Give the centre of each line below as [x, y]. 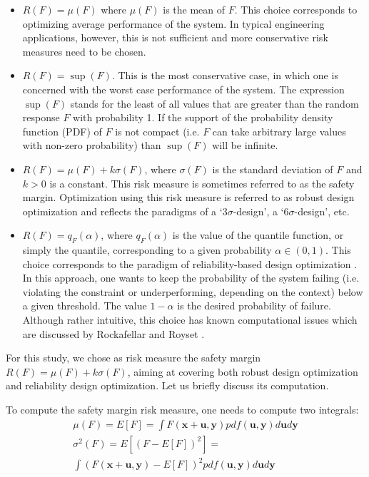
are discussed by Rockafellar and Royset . [113, 333]
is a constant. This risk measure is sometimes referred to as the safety [202, 183]
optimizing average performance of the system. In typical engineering [173, 23]
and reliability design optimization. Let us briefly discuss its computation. [167, 385]
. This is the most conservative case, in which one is [225, 75]
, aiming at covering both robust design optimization [243, 371]
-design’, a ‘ [258, 211]
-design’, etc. [322, 211]
